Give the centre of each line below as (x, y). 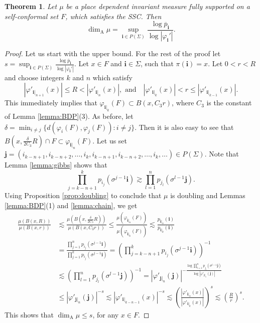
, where (183, 103)
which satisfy (112, 77)
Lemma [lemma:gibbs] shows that (56, 165)
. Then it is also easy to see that (184, 127)
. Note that (222, 154)
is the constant (229, 103)
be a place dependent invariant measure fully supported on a (158, 6)
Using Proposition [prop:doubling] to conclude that (83, 195)
